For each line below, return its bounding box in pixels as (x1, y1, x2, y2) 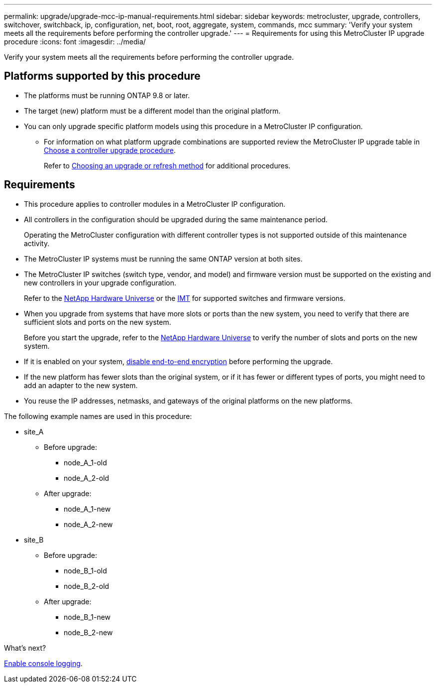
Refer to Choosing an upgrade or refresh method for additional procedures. (44, 161, 291, 170)
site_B (24, 535, 44, 544)
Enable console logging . (4, 659, 83, 668)
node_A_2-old (64, 473, 109, 482)
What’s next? (4, 643, 46, 652)
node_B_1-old (64, 566, 107, 575)
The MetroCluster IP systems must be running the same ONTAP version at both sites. (24, 254, 303, 263)
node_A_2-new (64, 520, 113, 529)
